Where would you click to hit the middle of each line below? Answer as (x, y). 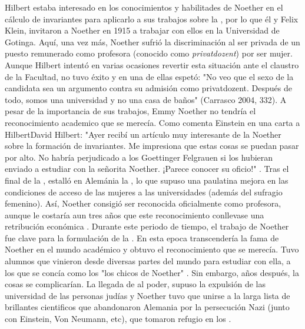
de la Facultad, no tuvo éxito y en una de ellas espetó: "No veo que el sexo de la (149, 76)
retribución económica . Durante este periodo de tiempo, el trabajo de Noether (147, 226)
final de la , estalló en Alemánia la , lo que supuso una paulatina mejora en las (147, 180)
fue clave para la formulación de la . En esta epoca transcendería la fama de (142, 237)
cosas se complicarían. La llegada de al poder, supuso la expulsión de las (135, 284)
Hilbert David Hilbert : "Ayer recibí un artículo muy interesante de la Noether (143, 134)
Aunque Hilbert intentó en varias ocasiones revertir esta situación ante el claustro (152, 64)
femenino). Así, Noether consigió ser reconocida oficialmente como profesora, (143, 203)
